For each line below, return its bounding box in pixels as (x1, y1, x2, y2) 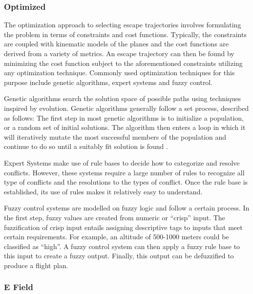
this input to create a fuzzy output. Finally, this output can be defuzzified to (4, 251, 234, 261)
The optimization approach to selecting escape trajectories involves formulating (4, 20, 241, 30)
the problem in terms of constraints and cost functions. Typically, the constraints (4, 29, 247, 39)
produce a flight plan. (4, 260, 68, 270)
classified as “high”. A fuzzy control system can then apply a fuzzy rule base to (4, 241, 240, 251)
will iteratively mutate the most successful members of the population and (4, 131, 227, 142)
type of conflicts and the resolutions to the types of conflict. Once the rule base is (4, 177, 248, 187)
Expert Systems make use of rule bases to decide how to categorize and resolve (4, 157, 240, 168)
